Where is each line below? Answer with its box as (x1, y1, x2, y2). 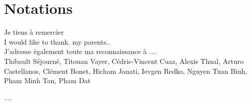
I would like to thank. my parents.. (4, 36, 111, 47)
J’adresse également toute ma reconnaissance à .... (4, 46, 157, 56)
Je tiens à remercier (4, 27, 64, 37)
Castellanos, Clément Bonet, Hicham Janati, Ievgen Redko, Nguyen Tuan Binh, (4, 65, 248, 76)
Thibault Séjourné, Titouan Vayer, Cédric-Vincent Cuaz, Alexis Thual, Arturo (4, 55, 244, 66)
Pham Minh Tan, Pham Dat (4, 75, 91, 86)
